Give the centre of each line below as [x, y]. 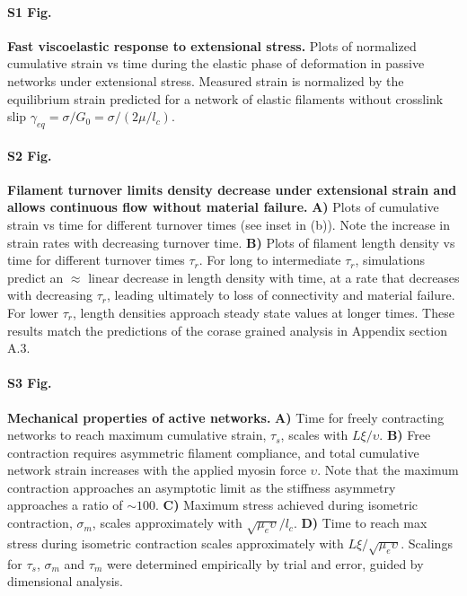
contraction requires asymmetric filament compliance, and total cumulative [213, 452]
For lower [33, 312]
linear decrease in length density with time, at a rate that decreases [274, 277]
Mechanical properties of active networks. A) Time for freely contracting [226, 417]
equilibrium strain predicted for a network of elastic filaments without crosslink [225, 98]
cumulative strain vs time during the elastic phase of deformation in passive [216, 63]
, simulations [390, 260]
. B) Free [405, 435]
